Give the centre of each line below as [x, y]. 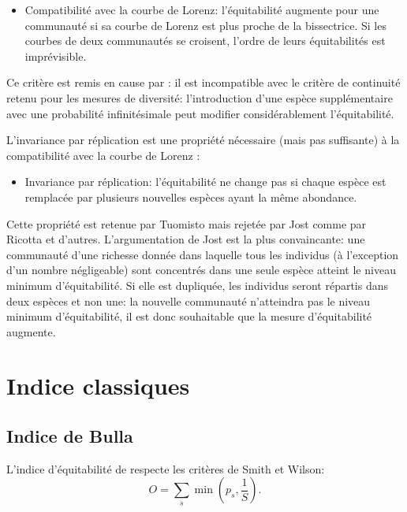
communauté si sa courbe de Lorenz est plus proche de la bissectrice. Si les [205, 25]
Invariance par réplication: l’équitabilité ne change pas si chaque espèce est [205, 182]
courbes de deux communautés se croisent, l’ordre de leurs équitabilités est [205, 41]
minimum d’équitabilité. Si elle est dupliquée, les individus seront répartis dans [198, 285]
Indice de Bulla [70, 436]
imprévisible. [56, 56]
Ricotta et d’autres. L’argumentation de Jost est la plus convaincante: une [186, 239]
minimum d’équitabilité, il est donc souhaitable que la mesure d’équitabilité [189, 316]
